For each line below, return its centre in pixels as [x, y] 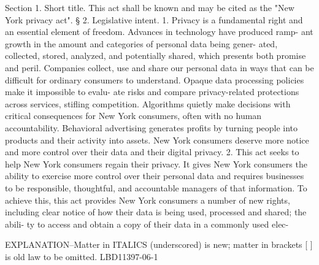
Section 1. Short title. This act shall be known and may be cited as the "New [150, 7]
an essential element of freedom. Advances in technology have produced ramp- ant [159, 32]
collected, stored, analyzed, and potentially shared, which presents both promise [156, 56]
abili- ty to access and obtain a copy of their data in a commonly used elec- [147, 224]
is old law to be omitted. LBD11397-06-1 [82, 256]
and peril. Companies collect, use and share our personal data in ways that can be [159, 67]
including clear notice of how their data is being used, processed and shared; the [156, 212]
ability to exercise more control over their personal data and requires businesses [155, 176]
